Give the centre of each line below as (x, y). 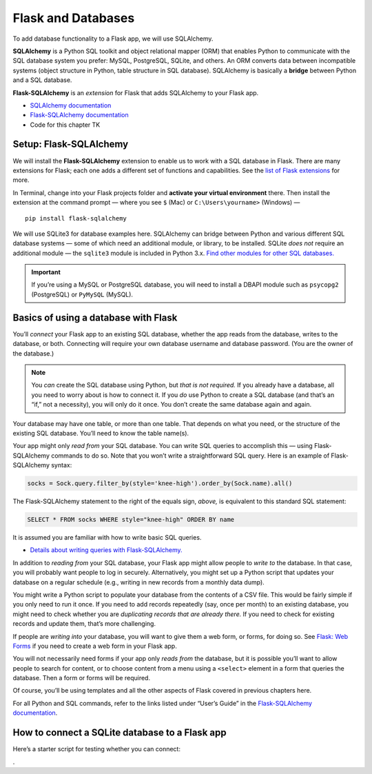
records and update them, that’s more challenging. (84, 624)
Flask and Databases (74, 18)
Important (46, 272)
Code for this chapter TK (65, 125)
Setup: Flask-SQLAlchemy (71, 144)
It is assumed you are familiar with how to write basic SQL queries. (107, 538)
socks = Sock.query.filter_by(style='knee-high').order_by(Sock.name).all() (160, 483)
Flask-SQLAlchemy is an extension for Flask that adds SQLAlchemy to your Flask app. (136, 92)
